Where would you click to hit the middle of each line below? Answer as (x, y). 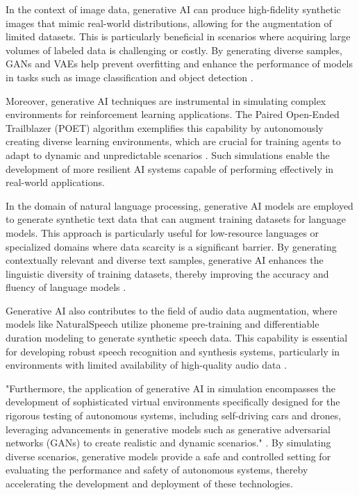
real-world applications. (55, 182)
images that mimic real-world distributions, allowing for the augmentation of (169, 23)
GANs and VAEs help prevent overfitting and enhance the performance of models (179, 64)
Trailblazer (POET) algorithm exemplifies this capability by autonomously (165, 127)
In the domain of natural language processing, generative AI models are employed (179, 205)
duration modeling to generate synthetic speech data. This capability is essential (177, 338)
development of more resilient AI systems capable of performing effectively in (170, 168)
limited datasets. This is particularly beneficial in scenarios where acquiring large (178, 36)
